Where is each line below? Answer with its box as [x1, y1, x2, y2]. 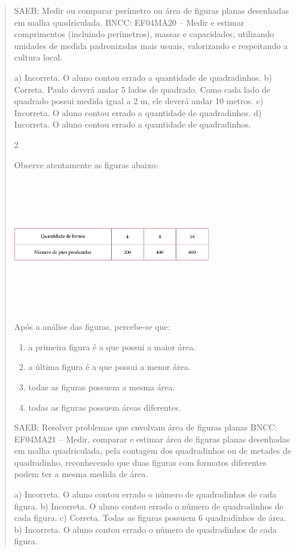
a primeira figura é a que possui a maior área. [28, 340, 196, 353]
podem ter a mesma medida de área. [14, 468, 148, 480]
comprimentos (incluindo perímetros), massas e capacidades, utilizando [14, 28, 274, 40]
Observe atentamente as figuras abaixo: [14, 158, 158, 171]
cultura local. [14, 51, 63, 63]
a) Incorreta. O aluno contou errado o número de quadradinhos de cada [14, 488, 277, 501]
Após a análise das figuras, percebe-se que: [14, 320, 170, 333]
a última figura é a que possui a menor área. [28, 360, 191, 373]
